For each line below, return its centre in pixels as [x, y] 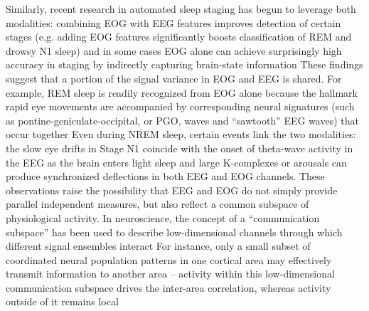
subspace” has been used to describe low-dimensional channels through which [174, 232]
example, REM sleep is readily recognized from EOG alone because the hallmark [182, 92]
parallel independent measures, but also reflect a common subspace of [157, 204]
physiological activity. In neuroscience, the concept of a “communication [163, 217]
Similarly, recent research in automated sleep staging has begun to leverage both [181, 9]
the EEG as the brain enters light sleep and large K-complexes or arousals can [176, 162]
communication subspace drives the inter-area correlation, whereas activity [169, 287]
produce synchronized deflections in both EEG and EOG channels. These [165, 176]
